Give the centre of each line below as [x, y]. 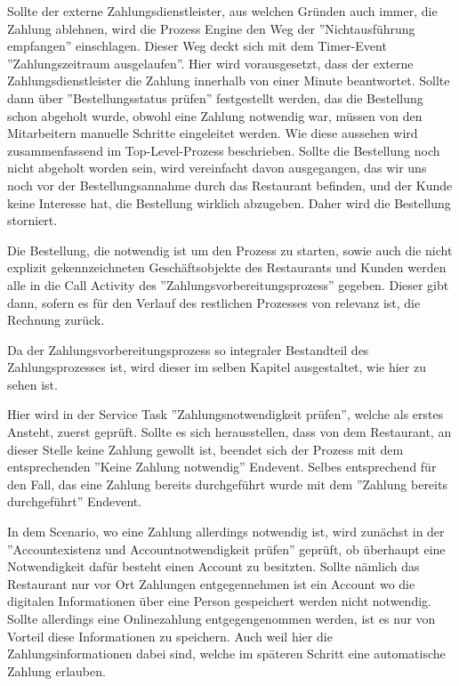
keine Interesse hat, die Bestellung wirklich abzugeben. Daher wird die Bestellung [229, 202]
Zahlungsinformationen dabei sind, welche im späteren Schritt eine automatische [226, 654]
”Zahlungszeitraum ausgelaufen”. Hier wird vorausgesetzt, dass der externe [210, 63]
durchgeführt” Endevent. [75, 501]
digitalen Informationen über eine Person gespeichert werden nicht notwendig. [219, 601]
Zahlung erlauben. [56, 670]
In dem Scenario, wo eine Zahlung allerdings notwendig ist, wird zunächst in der [226, 532]
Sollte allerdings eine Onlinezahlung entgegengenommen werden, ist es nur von [221, 618]
